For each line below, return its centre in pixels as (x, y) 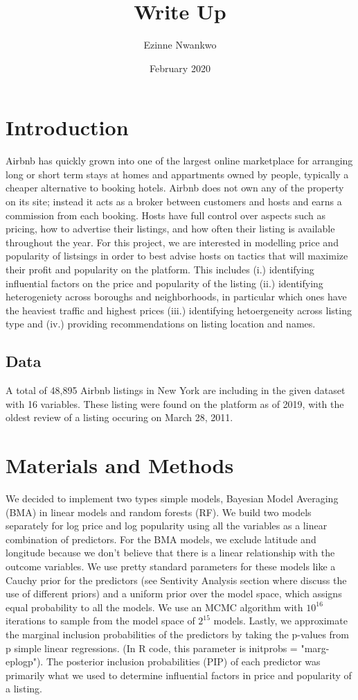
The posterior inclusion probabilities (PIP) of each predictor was (183, 661)
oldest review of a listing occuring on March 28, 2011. (119, 417)
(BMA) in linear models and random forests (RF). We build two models (159, 512)
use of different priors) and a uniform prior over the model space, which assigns (174, 594)
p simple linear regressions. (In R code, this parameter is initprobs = (152, 648)
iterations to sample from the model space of (100, 621)
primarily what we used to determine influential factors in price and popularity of (179, 675)
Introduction (67, 127)
